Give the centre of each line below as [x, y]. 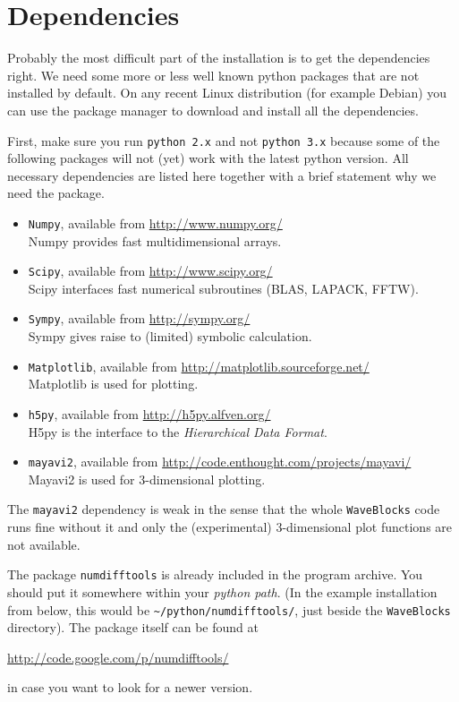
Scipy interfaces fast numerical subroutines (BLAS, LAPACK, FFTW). [223, 288]
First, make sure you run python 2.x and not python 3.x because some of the [224, 140]
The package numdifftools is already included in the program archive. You [215, 574]
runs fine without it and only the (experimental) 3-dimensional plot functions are [230, 527]
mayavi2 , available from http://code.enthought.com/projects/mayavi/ [220, 462]
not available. [44, 544]
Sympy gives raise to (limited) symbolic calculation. [170, 336]
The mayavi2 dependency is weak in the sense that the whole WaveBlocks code [224, 509]
